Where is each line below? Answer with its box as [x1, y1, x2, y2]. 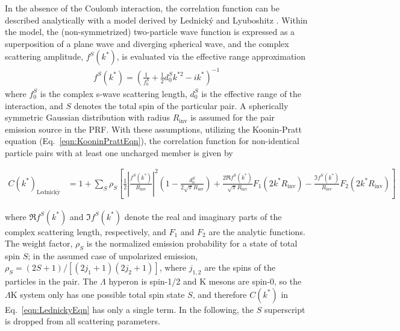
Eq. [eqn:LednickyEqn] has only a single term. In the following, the [5, 303, 254, 315]
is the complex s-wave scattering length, [40, 87, 187, 99]
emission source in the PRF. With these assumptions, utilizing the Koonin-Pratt [5, 122, 302, 135]
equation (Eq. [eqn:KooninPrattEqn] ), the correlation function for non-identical [5, 134, 299, 147]
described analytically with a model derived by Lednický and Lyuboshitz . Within [5, 13, 308, 26]
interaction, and [5, 99, 63, 112]
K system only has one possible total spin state [10, 288, 185, 300]
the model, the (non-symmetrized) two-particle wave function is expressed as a [5, 25, 295, 38]
